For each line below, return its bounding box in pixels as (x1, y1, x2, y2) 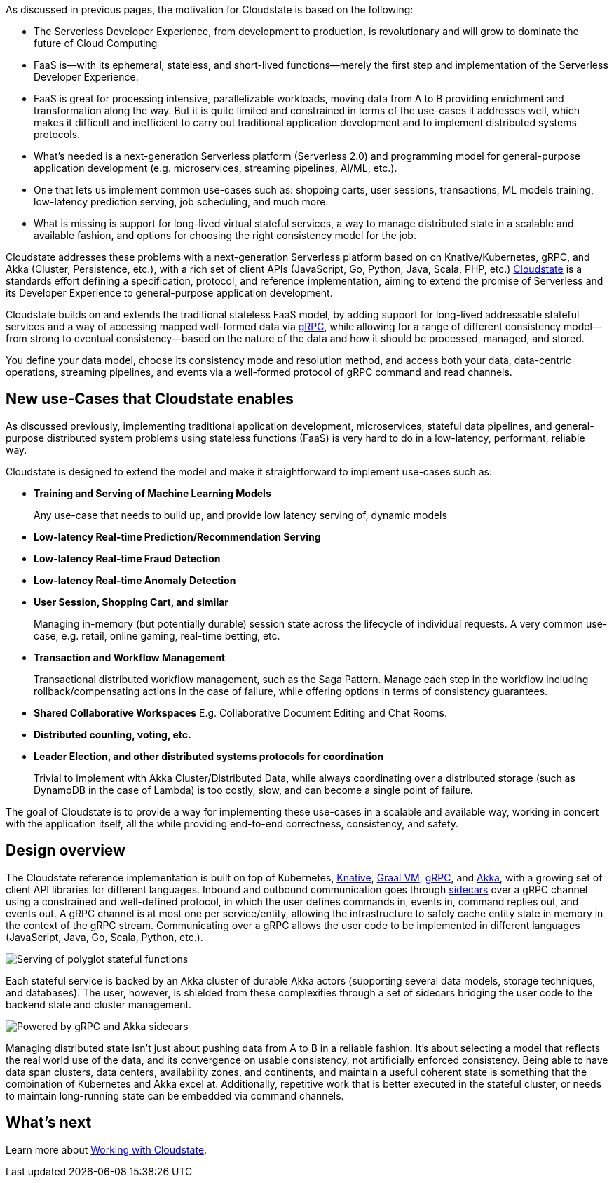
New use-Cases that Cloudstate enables (6, 390, 294, 408)
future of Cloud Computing (34, 37, 158, 49)
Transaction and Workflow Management (34, 651, 226, 663)
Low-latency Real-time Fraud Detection (34, 552, 221, 565)
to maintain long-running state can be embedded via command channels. (6, 1089, 344, 1102)
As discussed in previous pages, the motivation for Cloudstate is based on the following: (6, 4, 414, 15)
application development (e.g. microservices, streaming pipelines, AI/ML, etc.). (34, 162, 397, 174)
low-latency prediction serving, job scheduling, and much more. (34, 196, 329, 208)
